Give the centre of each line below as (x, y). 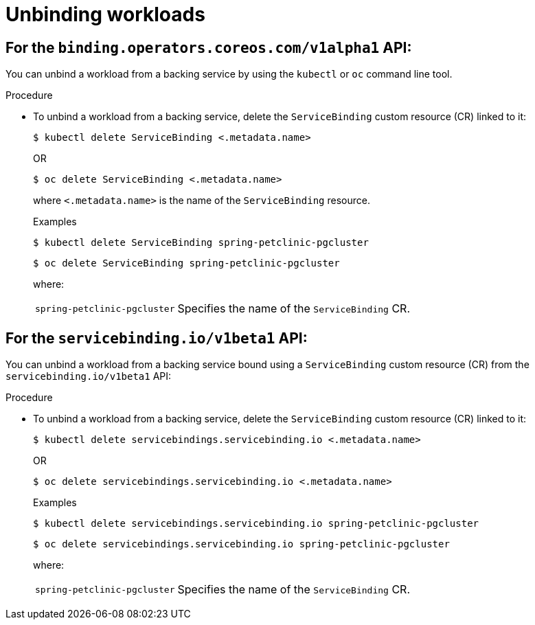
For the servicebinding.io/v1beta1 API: (157, 338)
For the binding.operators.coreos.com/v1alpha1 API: (209, 47)
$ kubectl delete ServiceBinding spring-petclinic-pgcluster (201, 243)
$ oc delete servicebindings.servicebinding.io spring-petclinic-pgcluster (241, 544)
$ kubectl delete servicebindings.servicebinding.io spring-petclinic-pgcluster (256, 524)
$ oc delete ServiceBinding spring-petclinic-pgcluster (186, 263)
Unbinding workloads (105, 14)
